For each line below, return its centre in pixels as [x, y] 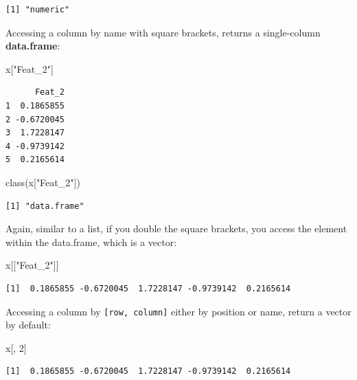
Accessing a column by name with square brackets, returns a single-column [163, 32]
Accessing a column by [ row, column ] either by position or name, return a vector [178, 311]
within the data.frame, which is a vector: [91, 242]
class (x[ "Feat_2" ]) [43, 182]
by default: [28, 325]
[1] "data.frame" [45, 206]
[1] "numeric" [38, 10]
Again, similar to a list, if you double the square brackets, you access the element [176, 228]
